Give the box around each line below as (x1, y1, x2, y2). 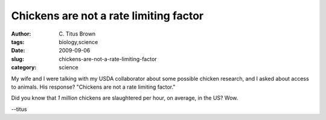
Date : (11, 47, 25, 54)
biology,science (59, 38, 98, 45)
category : (11, 64, 37, 71)
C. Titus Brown (59, 30, 96, 37)
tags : (11, 38, 25, 45)
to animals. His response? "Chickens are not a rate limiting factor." (11, 83, 176, 90)
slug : (11, 55, 24, 63)
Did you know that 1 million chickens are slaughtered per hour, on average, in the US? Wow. (11, 94, 238, 102)
